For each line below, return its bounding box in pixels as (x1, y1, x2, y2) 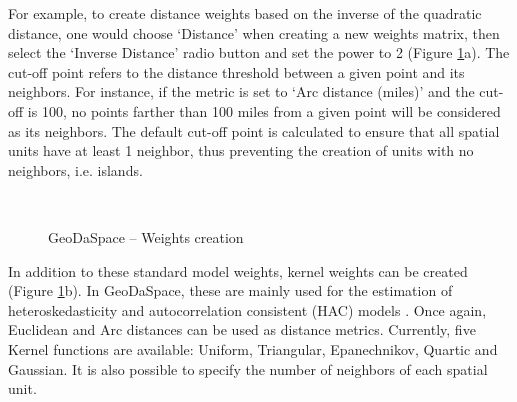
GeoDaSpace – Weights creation (48, 226, 244, 247)
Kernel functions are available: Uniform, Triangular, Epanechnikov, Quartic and (8, 338, 498, 359)
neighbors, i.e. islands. (8, 159, 143, 180)
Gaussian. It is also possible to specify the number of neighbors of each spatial (8, 358, 488, 379)
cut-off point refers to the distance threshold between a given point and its (8, 61, 465, 82)
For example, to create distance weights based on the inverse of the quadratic (8, 3, 482, 23)
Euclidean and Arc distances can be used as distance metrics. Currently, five (8, 319, 476, 340)
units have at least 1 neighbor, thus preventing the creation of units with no (8, 140, 474, 161)
